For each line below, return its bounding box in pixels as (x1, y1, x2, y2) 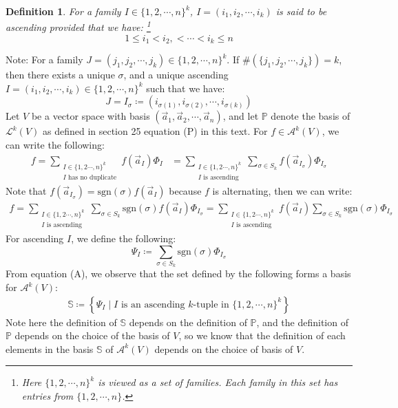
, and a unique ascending (123, 67, 229, 82)
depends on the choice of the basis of (14, 328, 170, 343)
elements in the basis (6, 341, 94, 356)
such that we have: (146, 80, 225, 95)
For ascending (6, 231, 64, 246)
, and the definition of (256, 314, 348, 329)
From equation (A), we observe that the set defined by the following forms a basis (6, 266, 351, 281)
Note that (6, 183, 47, 197)
